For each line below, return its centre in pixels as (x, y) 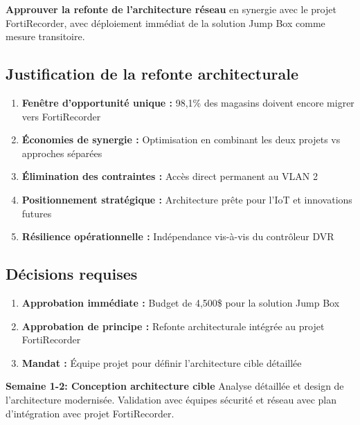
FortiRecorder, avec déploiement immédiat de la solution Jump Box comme (165, 22)
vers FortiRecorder (61, 116)
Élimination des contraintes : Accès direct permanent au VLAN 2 (170, 176)
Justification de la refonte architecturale (152, 74)
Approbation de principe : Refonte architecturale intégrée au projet (173, 326)
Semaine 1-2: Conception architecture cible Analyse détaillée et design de (175, 386)
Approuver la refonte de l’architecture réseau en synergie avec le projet (171, 9)
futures (37, 213)
